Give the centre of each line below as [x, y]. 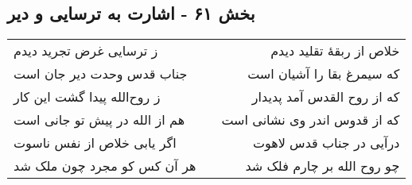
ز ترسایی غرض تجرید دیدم [86, 51]
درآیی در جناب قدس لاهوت [326, 143]
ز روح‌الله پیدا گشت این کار [87, 97]
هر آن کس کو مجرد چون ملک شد [105, 166]
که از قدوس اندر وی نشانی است [311, 120]
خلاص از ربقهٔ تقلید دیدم [335, 51]
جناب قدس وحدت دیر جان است [101, 74]
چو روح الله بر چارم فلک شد [323, 166]
